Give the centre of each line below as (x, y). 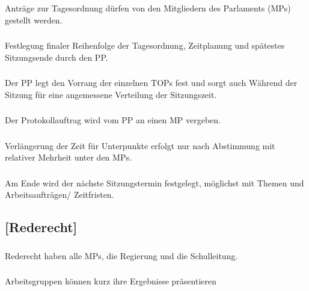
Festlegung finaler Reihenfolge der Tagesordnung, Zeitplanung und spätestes (145, 45)
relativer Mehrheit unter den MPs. (68, 157)
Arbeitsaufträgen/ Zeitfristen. (60, 195)
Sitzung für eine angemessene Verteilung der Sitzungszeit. (111, 94)
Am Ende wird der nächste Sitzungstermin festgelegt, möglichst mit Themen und (154, 182)
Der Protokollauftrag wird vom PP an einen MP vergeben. (113, 120)
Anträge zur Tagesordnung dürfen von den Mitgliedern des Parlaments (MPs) (148, 8)
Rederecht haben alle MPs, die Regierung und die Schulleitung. (121, 255)
